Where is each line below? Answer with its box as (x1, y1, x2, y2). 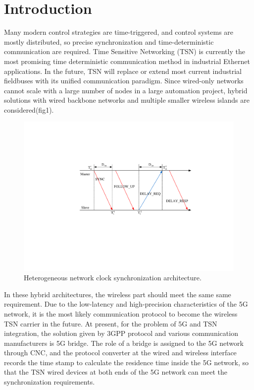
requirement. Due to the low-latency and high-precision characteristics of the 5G (4, 299, 248, 309)
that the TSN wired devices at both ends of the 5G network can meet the (4, 367, 228, 377)
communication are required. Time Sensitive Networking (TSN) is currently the (4, 46, 245, 57)
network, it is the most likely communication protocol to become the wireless (4, 308, 238, 319)
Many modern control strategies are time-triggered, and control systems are (4, 27, 234, 37)
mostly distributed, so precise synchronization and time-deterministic (4, 36, 214, 47)
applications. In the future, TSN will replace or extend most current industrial (4, 65, 242, 76)
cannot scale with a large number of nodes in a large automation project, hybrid (4, 85, 248, 95)
